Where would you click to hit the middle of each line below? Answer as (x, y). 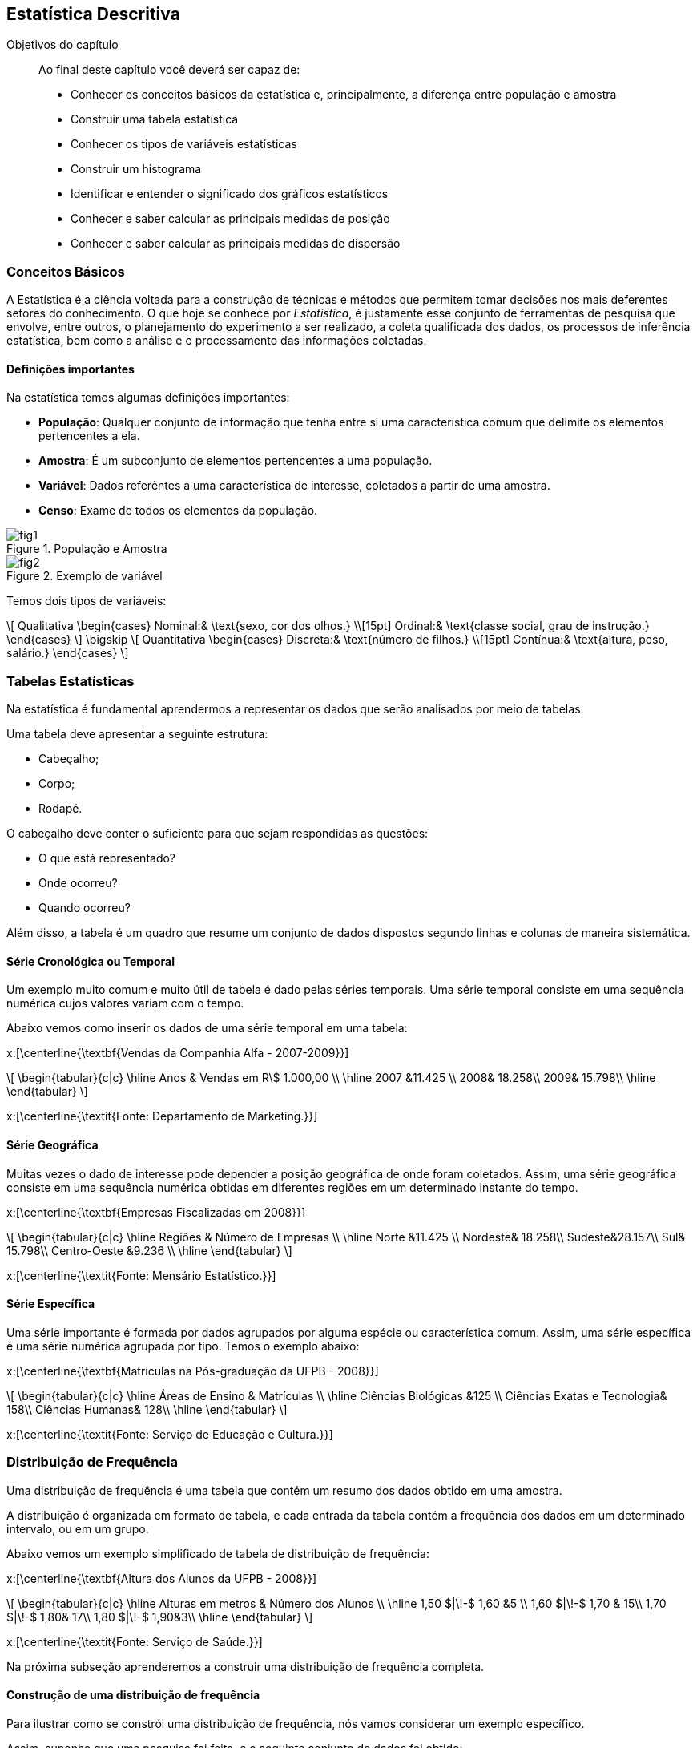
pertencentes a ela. (89, 436)
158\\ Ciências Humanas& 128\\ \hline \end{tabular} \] (147, 1409)
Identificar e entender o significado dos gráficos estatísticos (230, 194)
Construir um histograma (136, 169)
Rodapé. (60, 809)
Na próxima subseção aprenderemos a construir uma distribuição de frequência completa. (246, 1666)
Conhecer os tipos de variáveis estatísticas (184, 144)
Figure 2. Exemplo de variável (85, 576)
